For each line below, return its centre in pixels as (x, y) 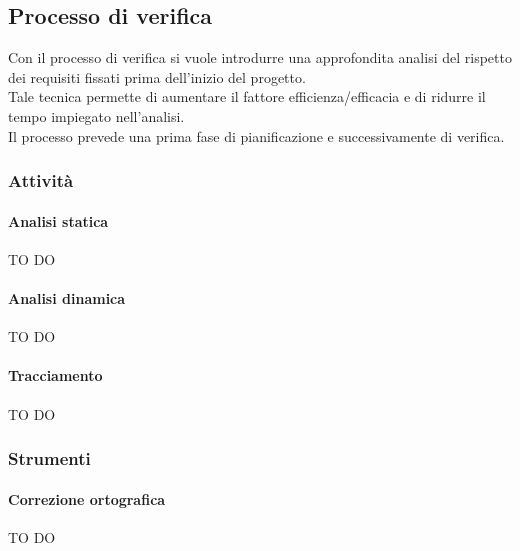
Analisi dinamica (67, 298)
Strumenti (49, 458)
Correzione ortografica (87, 498)
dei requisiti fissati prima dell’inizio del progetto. (157, 76)
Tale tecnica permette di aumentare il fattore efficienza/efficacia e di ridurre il (247, 96)
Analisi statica (58, 220)
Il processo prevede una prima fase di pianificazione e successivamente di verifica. (256, 135)
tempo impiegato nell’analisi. (96, 115)
